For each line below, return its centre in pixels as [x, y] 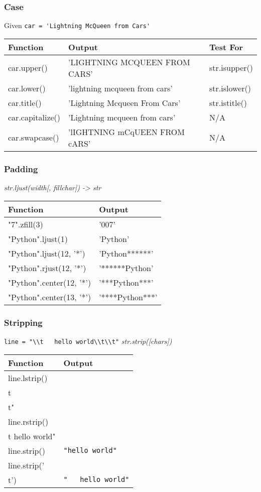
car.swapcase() [34, 138]
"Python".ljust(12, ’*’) [47, 253]
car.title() [25, 102]
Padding [21, 168]
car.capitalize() [34, 117]
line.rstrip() [28, 421]
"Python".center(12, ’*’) [50, 282]
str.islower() [230, 88]
